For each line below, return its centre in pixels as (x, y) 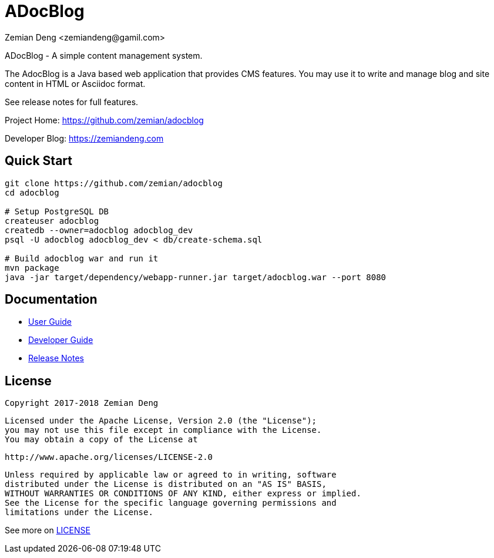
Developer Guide (61, 340)
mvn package (32, 268)
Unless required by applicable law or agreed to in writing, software (171, 475)
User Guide (50, 322)
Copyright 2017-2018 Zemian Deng (82, 403)
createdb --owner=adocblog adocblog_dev (99, 230)
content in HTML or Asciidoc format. (75, 83)
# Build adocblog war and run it (82, 258)
